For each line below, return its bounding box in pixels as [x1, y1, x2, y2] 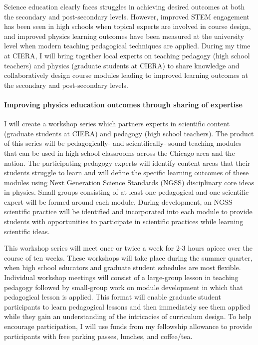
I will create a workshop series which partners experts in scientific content [4, 118, 230, 129]
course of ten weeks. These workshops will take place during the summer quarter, [4, 252, 253, 263]
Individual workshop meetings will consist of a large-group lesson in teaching [4, 272, 239, 283]
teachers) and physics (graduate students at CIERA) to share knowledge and [4, 60, 240, 70]
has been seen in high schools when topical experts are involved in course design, [4, 21, 251, 31]
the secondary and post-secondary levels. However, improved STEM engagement [4, 11, 250, 21]
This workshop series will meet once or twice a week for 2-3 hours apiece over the [4, 243, 253, 253]
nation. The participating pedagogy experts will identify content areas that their [4, 157, 251, 168]
